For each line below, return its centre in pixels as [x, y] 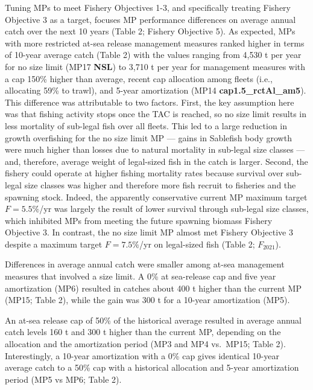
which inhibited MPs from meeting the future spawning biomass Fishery [139, 220]
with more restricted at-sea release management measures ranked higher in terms [155, 43]
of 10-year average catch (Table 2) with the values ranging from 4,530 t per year [153, 55]
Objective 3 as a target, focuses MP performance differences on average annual [150, 19]
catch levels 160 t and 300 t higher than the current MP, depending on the [143, 332]
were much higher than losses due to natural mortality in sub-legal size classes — [155, 149]
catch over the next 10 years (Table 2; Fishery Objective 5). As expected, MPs [150, 31]
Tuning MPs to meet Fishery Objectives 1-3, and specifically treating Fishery [148, 7]
